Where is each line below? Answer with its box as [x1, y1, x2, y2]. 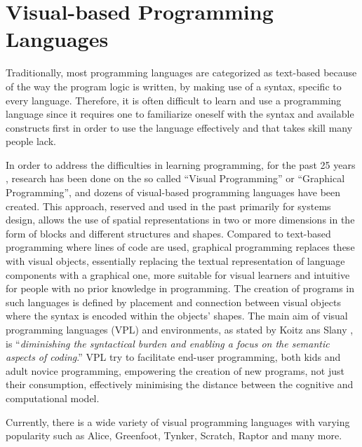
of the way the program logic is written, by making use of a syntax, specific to [6, 78, 342, 93]
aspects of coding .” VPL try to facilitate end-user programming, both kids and [6, 350, 341, 364]
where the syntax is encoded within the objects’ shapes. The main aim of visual [6, 308, 348, 323]
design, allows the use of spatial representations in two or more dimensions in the [6, 212, 355, 227]
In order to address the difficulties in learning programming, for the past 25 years [6, 157, 356, 172]
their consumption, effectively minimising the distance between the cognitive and [6, 377, 354, 392]
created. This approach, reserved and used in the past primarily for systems [6, 198, 331, 213]
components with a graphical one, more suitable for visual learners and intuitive [6, 267, 350, 282]
